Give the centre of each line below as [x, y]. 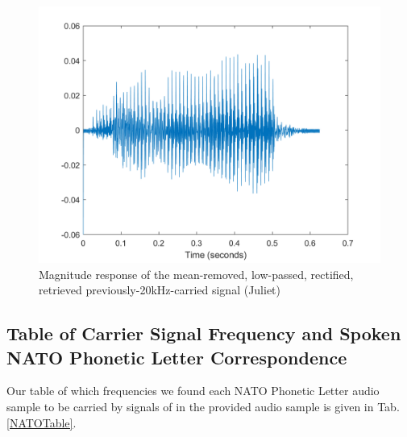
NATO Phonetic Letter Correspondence [177, 357]
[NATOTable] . [42, 422]
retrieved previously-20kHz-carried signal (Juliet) [160, 290]
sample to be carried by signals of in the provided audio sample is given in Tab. [203, 406]
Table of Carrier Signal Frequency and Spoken [204, 333]
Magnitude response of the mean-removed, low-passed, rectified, [196, 274]
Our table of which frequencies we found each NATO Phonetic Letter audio [193, 391]
